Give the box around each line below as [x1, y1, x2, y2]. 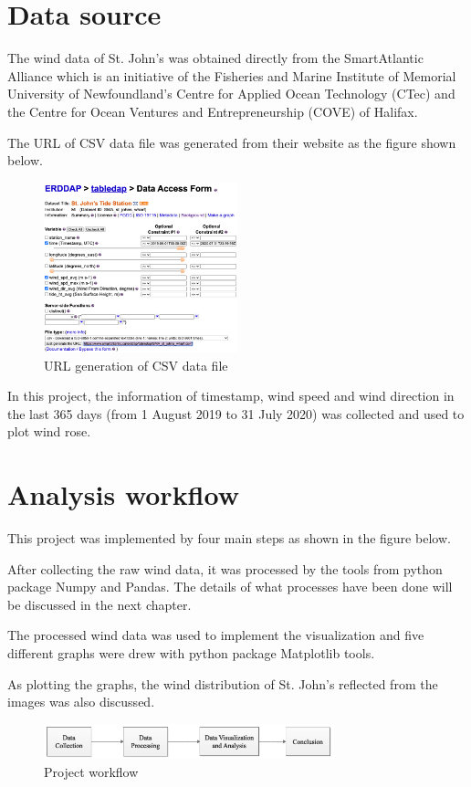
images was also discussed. [7, 692, 155, 711]
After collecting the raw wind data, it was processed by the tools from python [7, 559, 443, 578]
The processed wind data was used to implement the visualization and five [7, 625, 424, 645]
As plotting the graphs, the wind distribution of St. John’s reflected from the [7, 674, 438, 693]
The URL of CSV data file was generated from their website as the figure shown [7, 132, 456, 152]
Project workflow [44, 761, 139, 781]
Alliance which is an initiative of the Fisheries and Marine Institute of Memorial [7, 66, 456, 85]
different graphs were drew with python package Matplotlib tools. [7, 644, 375, 663]
